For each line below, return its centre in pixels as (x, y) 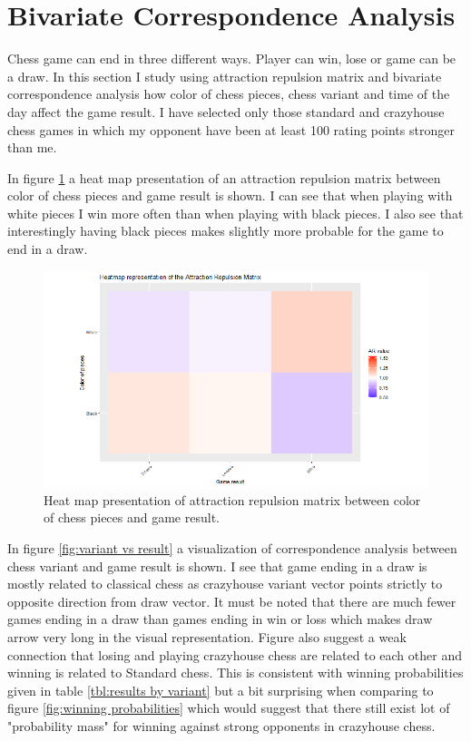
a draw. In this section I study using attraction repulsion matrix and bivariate (225, 76)
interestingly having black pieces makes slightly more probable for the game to (226, 231)
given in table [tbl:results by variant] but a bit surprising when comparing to (221, 690)
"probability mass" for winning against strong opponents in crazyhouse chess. (221, 725)
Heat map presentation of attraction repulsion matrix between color (232, 499)
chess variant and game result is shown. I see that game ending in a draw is (217, 565)
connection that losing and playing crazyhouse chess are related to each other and (235, 654)
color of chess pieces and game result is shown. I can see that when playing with (230, 195)
